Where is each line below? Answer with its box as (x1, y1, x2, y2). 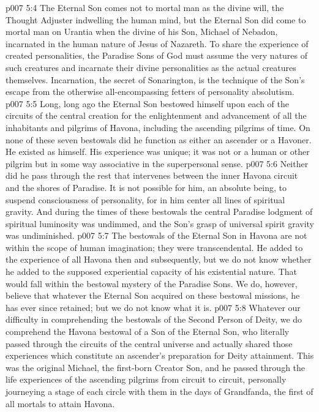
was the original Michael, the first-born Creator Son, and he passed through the (6, 361, 306, 373)
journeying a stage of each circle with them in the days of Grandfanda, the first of (6, 385, 313, 397)
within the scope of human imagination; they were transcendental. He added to (6, 241, 303, 253)
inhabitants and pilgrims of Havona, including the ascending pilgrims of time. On (6, 121, 310, 133)
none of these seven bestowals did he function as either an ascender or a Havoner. (6, 133, 312, 146)
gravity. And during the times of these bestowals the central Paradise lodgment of (6, 205, 313, 218)
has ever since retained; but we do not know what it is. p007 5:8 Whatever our (6, 301, 301, 313)
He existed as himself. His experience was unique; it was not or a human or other (6, 145, 310, 158)
